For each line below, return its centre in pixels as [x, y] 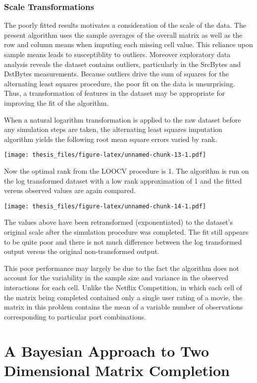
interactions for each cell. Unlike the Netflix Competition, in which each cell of [123, 287]
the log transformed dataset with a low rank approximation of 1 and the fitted [123, 180]
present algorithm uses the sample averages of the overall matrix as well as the [123, 34]
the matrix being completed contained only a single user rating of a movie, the [123, 297]
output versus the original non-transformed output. [82, 251]
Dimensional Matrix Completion [117, 370]
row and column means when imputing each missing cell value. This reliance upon [128, 44]
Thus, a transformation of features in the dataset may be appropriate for [115, 93]
